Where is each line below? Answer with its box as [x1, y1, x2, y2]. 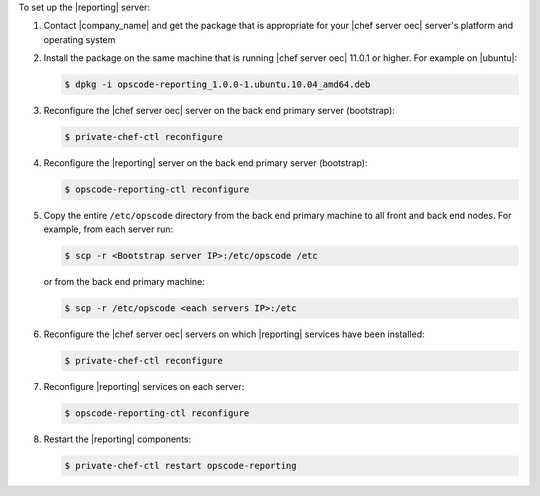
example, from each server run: [43, 223, 174, 235]
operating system [43, 33, 116, 45]
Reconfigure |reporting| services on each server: [43, 381, 245, 393]
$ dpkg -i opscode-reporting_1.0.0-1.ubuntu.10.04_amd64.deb [64, 79, 371, 90]
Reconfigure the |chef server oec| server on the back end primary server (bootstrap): [43, 105, 395, 117]
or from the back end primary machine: [43, 276, 205, 288]
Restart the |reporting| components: [43, 433, 192, 445]
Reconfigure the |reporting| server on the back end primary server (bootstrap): [43, 157, 368, 169]
